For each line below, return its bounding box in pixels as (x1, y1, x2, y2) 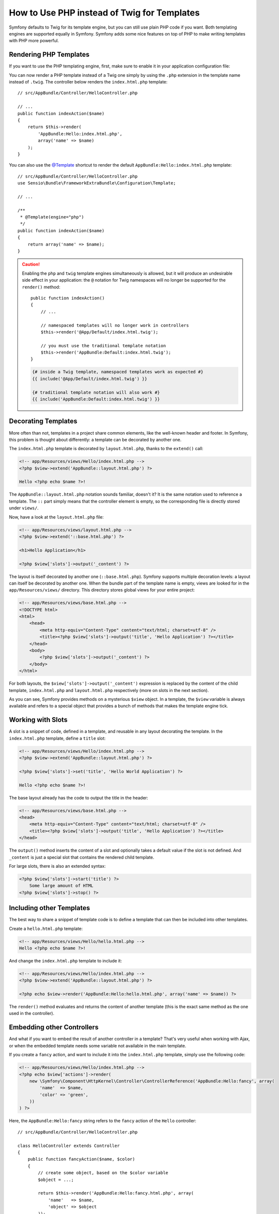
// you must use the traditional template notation (40, 343, 166, 348)
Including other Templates (9, 904, 90, 912)
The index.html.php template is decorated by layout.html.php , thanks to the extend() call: (9, 446, 203, 452)
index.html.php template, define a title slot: (9, 735, 106, 741)
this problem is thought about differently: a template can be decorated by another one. (9, 437, 182, 442)
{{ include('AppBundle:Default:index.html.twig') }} (32, 396, 160, 402)
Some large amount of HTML (29, 883, 94, 889)
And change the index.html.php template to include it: (9, 958, 122, 963)
